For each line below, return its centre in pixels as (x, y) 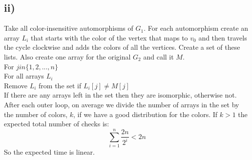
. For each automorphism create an (196, 28)
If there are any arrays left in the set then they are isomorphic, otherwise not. (120, 95)
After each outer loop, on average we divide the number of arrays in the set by (122, 104)
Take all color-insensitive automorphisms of (69, 28)
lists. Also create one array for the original (67, 56)
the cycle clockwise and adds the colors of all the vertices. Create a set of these (122, 47)
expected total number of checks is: (57, 124)
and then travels (223, 37)
